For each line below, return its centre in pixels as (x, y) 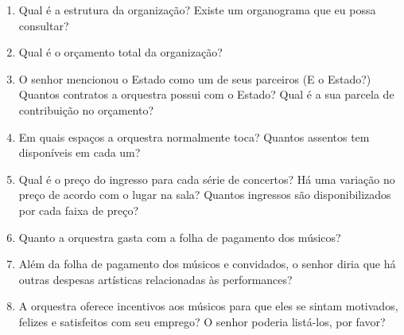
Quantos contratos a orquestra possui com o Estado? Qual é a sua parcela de (206, 94)
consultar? (44, 25)
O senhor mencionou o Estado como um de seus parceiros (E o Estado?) (195, 78)
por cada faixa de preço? (78, 210)
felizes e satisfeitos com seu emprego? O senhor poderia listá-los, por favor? (202, 321)
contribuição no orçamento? (86, 109)
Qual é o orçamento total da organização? (120, 52)
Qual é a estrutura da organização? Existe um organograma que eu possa (197, 10)
